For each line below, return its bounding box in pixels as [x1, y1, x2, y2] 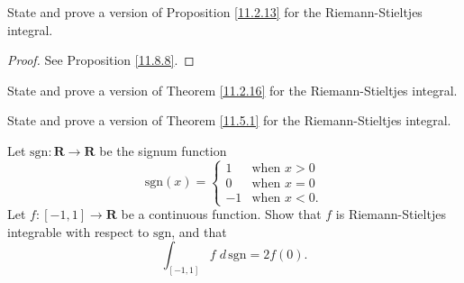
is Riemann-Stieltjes [335, 205, 446, 224]
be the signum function [99, 141, 227, 160]
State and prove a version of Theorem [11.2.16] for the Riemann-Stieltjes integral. [7, 80, 458, 99]
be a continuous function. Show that [121, 205, 322, 224]
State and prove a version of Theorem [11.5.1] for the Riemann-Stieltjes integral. [7, 111, 451, 130]
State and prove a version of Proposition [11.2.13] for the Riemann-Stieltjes [7, 3, 423, 21]
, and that [171, 222, 227, 241]
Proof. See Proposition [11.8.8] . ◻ [7, 50, 195, 69]
